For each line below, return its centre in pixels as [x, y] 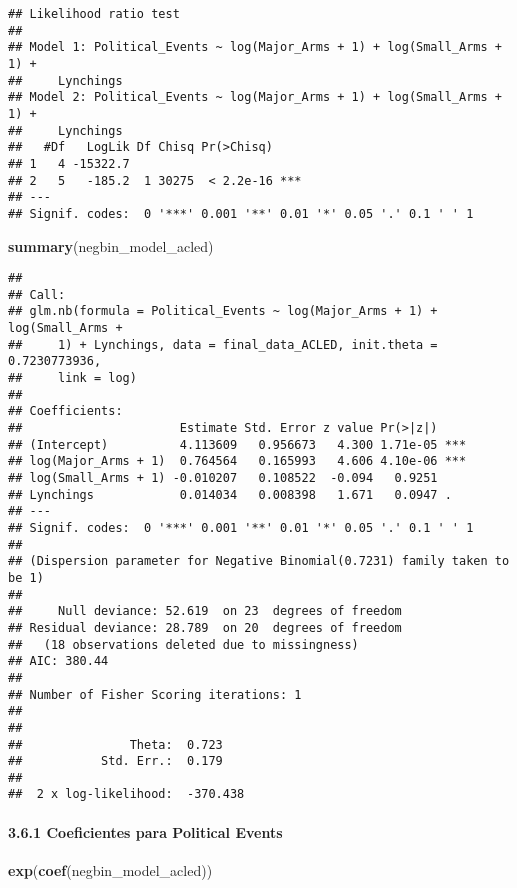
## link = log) [72, 378]
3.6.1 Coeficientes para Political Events [145, 831]
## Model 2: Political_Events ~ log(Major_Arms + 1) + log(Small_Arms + [255, 97]
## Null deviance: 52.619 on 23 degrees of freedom [205, 611]
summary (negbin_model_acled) [111, 245]
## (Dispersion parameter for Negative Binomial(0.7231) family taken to [259, 561]
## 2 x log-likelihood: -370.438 [126, 794]
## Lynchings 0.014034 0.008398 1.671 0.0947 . [230, 494]
